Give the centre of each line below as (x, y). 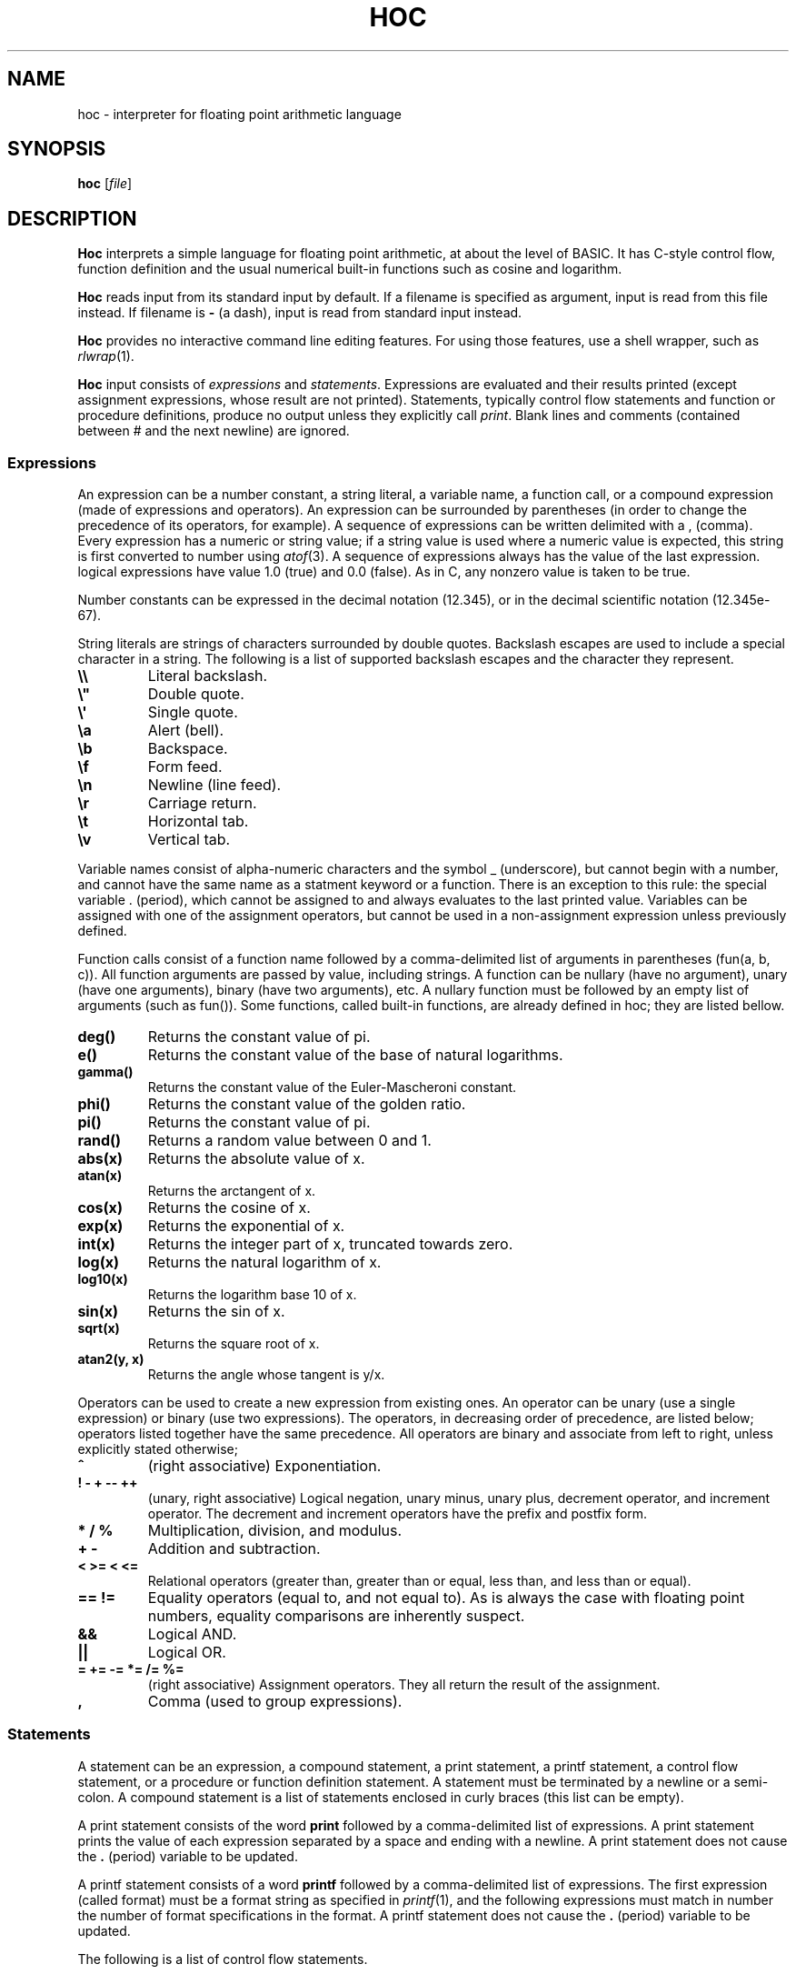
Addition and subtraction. (234, 1549)
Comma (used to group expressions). (275, 1702)
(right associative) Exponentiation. (264, 1466)
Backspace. (188, 749)
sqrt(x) (99, 1328)
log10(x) (103, 1279)
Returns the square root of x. (234, 1344)
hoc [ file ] (105, 184)
